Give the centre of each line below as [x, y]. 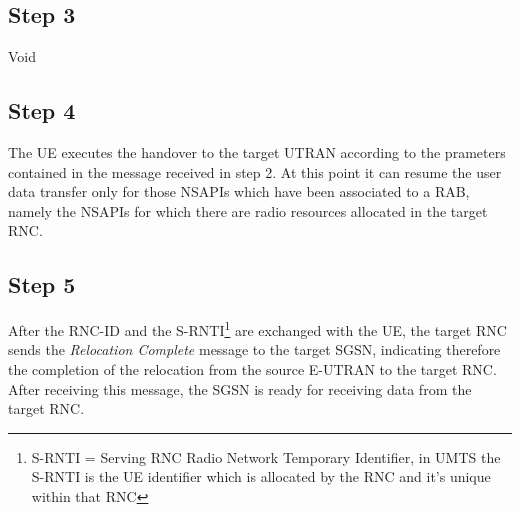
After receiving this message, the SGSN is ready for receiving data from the [240, 388]
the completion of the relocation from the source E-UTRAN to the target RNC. [252, 369]
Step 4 [42, 110]
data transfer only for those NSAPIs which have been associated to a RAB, [239, 191]
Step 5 [42, 284]
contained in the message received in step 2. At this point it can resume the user [255, 171]
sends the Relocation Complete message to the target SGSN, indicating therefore [254, 349]
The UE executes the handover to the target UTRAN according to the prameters [257, 152]
